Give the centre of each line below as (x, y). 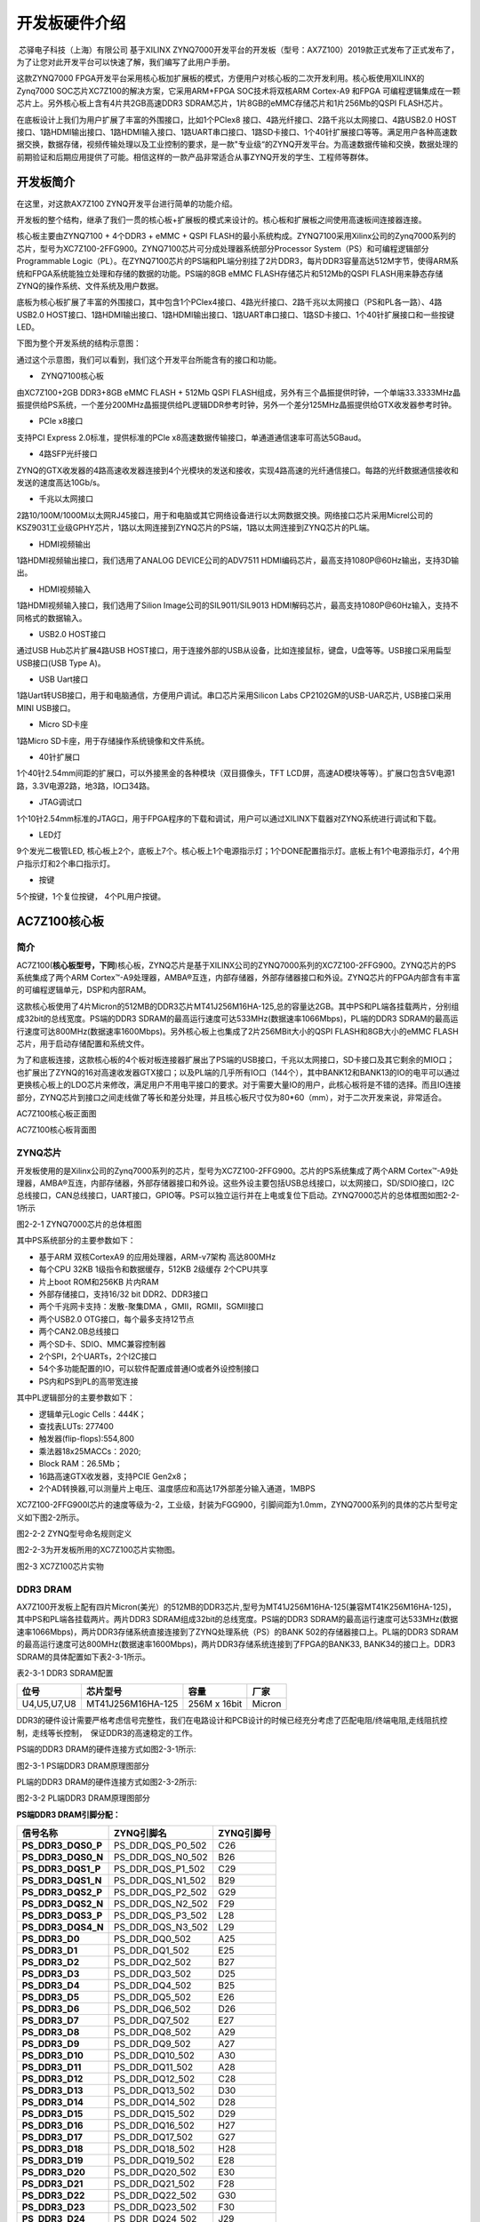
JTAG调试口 (60, 802)
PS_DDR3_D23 (53, 2207)
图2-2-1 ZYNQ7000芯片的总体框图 (79, 1224)
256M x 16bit (215, 1704)
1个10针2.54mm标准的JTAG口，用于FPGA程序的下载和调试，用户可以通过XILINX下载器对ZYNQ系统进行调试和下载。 (229, 819)
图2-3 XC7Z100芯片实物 (60, 1566)
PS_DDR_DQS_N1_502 (160, 1881)
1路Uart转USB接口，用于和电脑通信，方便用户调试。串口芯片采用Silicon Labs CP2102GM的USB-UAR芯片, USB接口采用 (234, 695)
